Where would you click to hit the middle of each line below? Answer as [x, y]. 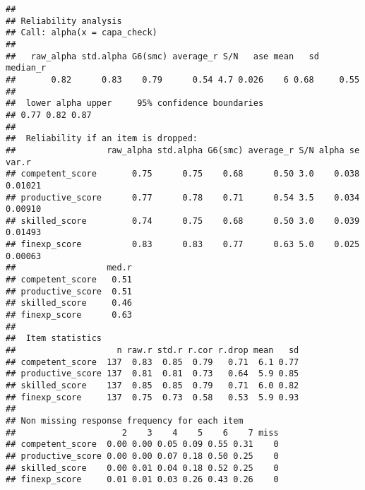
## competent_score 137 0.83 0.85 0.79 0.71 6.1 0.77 [152, 362]
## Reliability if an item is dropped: [102, 139]
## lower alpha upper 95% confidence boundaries [135, 103]
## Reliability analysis [64, 21]
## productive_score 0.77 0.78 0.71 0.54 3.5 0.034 [183, 197]
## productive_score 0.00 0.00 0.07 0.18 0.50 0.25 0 [142, 456]
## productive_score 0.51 [69, 291]
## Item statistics [54, 339]
